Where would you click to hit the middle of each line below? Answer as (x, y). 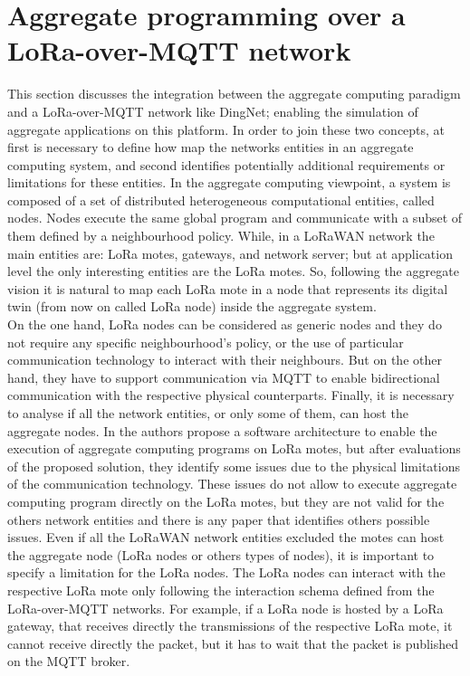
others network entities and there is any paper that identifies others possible (219, 519)
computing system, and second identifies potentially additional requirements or (226, 164)
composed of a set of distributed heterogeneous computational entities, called (221, 200)
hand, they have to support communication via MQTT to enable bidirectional (224, 377)
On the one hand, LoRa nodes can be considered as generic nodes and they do (225, 324)
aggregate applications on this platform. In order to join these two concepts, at (226, 129)
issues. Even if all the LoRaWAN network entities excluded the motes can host (226, 537)
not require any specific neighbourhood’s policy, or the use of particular (206, 342)
